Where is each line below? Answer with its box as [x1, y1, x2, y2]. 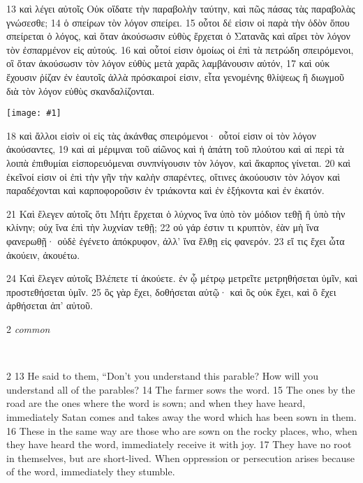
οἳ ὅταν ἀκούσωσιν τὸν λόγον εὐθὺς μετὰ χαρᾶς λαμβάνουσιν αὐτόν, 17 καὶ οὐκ [6, 56, 330, 70]
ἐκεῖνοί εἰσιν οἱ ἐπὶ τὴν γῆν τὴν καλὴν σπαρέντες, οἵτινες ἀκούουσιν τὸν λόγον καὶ [6, 169, 341, 184]
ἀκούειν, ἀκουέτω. [6, 247, 80, 262]
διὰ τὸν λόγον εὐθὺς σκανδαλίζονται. [6, 83, 155, 98]
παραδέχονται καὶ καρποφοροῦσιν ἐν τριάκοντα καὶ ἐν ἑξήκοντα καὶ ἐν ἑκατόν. [6, 183, 325, 198]
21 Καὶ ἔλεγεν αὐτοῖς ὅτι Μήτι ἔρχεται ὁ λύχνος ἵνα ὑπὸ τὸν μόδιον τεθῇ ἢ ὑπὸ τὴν [6, 206, 346, 221]
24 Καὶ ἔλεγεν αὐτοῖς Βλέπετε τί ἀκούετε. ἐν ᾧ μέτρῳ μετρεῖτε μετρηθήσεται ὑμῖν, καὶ [6, 271, 357, 285]
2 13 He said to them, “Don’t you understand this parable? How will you [6, 369, 318, 383]
